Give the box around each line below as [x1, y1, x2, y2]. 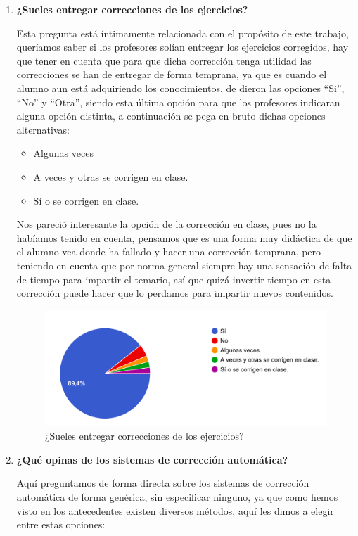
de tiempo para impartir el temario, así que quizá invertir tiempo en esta [16, 272, 331, 286]
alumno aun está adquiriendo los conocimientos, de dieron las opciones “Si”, [16, 80, 345, 95]
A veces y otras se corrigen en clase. [33, 169, 188, 184]
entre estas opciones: [16, 517, 106, 532]
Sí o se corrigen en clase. [33, 193, 139, 208]
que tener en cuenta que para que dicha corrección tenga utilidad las [16, 53, 312, 68]
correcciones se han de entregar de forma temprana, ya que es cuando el [16, 67, 327, 82]
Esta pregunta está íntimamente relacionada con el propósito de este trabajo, [16, 25, 349, 40]
